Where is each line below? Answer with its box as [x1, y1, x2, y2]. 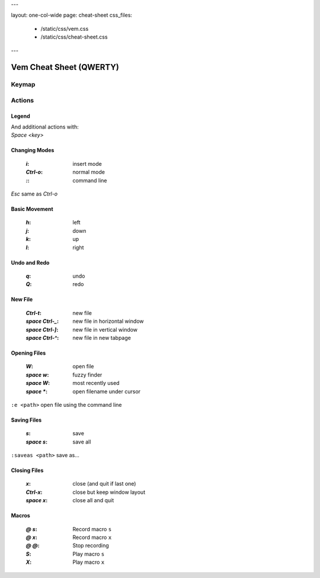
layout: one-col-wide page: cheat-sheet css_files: [11, 12, 133, 19]
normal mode [72, 169, 105, 176]
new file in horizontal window [72, 317, 145, 325]
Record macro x [72, 534, 112, 541]
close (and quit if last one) [72, 480, 136, 487]
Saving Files [11, 416, 42, 423]
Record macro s [72, 525, 112, 532]
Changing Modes [11, 147, 55, 154]
